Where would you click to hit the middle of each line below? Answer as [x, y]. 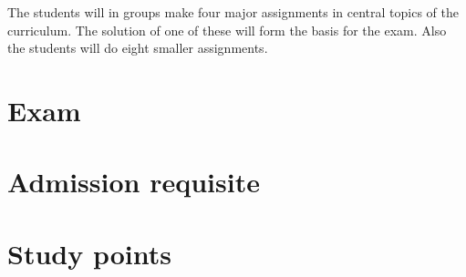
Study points [89, 253]
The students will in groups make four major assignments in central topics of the [233, 12]
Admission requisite [134, 182]
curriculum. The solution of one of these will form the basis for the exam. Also [227, 30]
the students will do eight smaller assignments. [138, 48]
